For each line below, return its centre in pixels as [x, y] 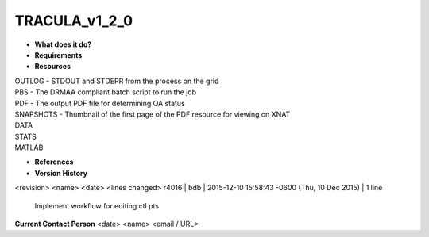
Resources [53, 67]
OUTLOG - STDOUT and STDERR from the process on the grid [117, 81]
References [54, 162]
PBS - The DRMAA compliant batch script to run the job [106, 92]
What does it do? [63, 44]
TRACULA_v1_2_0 [74, 21]
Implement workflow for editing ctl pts [97, 205]
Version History [61, 173]
